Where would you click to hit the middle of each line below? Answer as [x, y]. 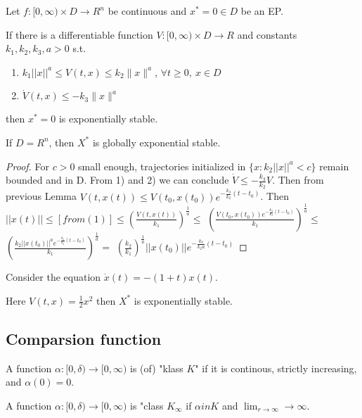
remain [334, 166]
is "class [147, 405]
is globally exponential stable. [156, 142]
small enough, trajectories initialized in [162, 166]
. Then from [298, 180]
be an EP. [262, 11]
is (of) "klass [157, 368]
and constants [267, 34]
